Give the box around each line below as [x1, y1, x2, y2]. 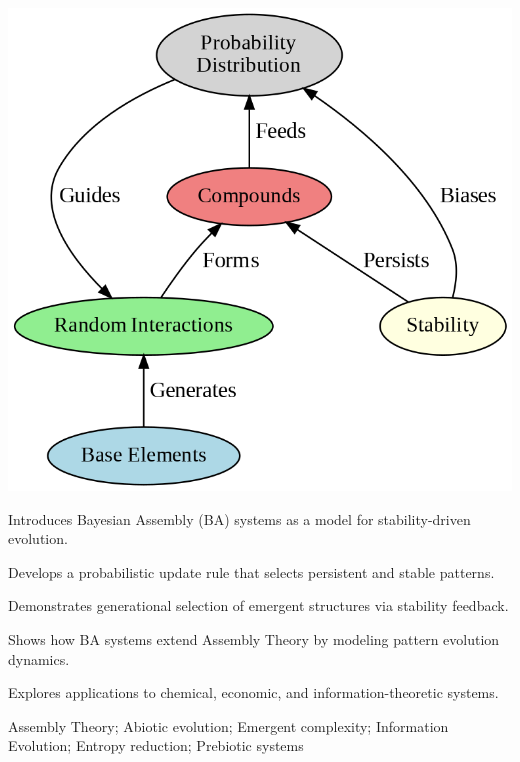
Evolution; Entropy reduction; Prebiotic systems [8, 735, 304, 756]
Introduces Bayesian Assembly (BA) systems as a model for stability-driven [8, 508, 471, 529]
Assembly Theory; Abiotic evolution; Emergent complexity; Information [8, 715, 449, 736]
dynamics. [8, 648, 70, 669]
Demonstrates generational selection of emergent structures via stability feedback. [8, 595, 509, 616]
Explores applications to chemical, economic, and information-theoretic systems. [8, 682, 499, 703]
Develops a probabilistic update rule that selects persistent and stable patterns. [8, 561, 495, 582]
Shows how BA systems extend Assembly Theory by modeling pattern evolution [8, 628, 500, 649]
